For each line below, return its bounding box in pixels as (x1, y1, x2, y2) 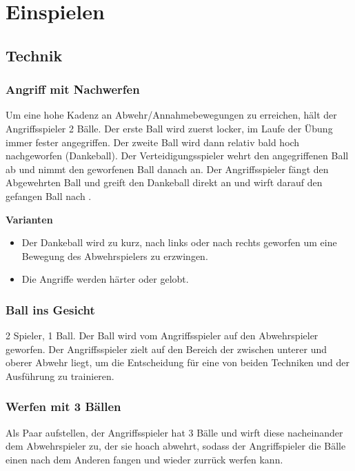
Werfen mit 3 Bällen (6, 398, 121, 415)
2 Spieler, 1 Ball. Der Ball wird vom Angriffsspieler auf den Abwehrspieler (6, 328, 318, 343)
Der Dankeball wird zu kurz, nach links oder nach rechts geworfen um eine (21, 235, 337, 250)
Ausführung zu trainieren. (6, 368, 114, 383)
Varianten (6, 212, 53, 226)
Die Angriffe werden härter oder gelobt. (21, 272, 189, 286)
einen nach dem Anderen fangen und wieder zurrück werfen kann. (6, 452, 283, 466)
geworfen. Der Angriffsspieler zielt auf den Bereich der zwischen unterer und (6, 341, 327, 356)
